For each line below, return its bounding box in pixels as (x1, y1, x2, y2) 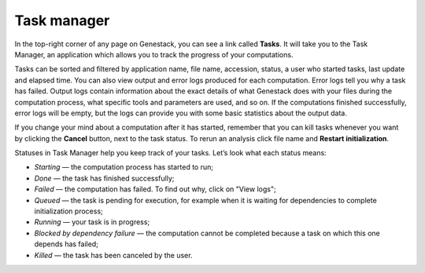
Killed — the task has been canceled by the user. (34, 250, 193, 260)
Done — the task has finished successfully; (34, 173, 175, 183)
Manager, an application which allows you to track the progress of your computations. (14, 49, 294, 59)
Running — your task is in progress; (34, 217, 150, 227)
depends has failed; (34, 239, 98, 249)
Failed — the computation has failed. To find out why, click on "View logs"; (34, 184, 276, 194)
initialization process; (34, 206, 104, 216)
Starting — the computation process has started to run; (34, 162, 214, 172)
